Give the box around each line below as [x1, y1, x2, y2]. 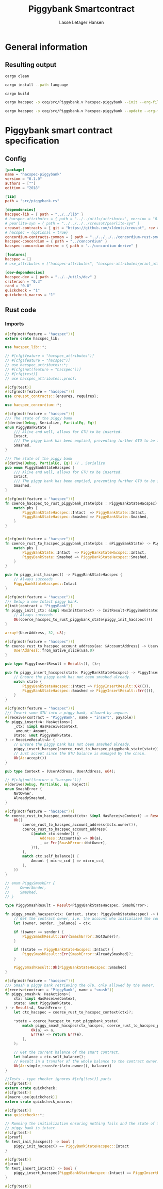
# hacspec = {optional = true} [5, 230, 68, 235]
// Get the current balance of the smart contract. [14, 1050, 120, 1055]
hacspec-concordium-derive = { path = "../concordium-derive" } [5, 243, 138, 248]
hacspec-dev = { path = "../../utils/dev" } [5, 274, 97, 279]
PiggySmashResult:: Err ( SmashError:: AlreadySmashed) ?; [22, 952, 133, 957]
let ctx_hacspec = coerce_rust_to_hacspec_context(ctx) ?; [14, 1010, 133, 1014]
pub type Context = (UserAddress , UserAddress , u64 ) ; [5, 769, 116, 774]
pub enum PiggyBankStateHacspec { [5, 465, 75, 470]
